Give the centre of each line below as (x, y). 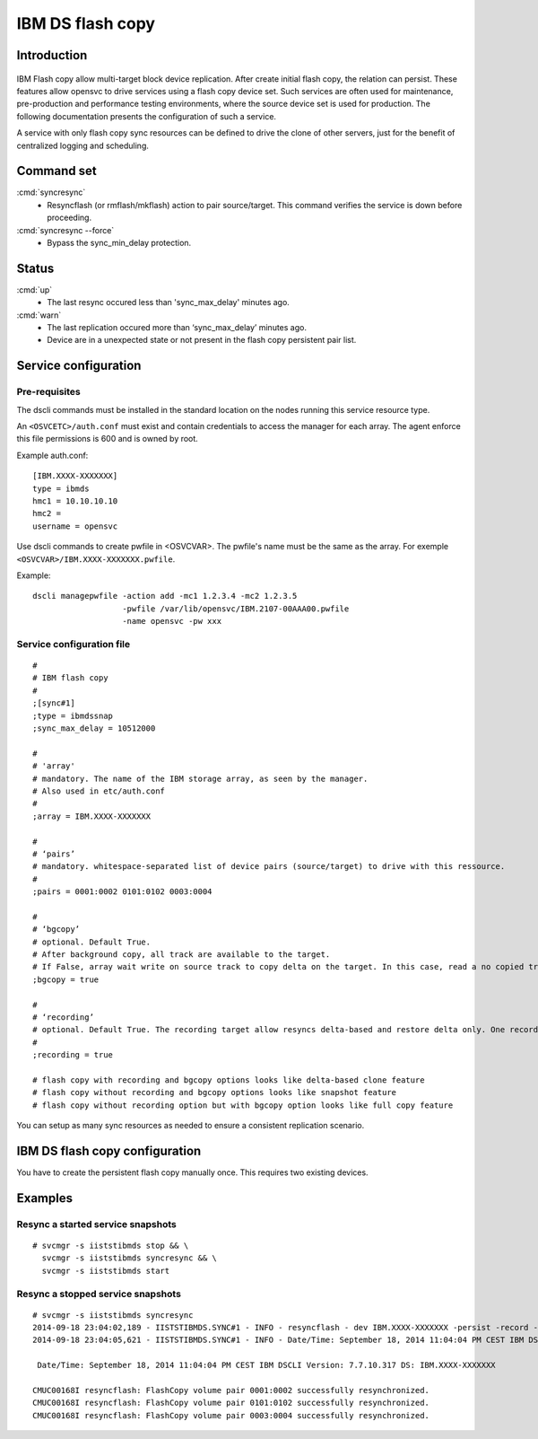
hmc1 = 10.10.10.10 (75, 501)
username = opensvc (75, 526)
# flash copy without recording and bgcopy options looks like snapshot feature (215, 1092)
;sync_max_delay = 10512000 (94, 728)
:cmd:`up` (35, 290)
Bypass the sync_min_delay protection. (119, 242)
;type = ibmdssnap (73, 715)
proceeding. (69, 218)
